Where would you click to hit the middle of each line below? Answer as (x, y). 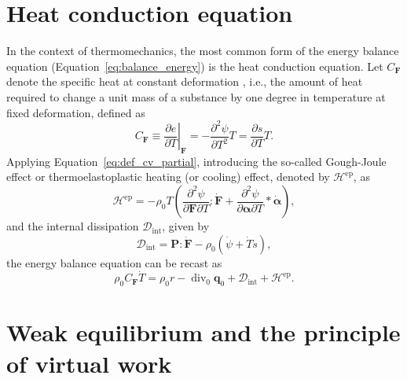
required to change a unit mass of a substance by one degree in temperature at (196, 96)
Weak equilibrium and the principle (203, 332)
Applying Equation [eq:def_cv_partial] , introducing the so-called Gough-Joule (196, 161)
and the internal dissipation (73, 226)
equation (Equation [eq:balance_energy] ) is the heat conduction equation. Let (195, 66)
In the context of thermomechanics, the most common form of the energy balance (203, 51)
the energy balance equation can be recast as (114, 262)
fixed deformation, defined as (76, 112)
